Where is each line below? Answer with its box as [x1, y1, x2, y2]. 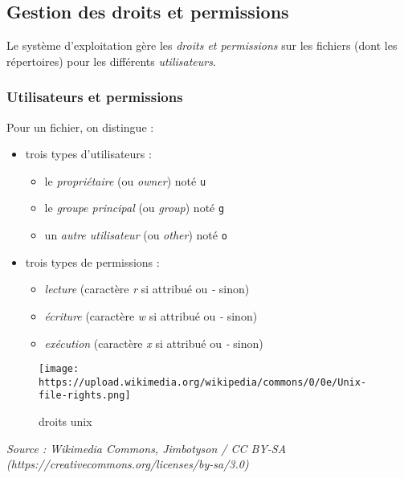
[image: [39, 363, 80, 375]
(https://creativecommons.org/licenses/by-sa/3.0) [6, 456, 249, 472]
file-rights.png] [39, 390, 131, 402]
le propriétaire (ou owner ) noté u [44, 172, 206, 189]
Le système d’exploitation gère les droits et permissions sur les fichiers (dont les [6, 37, 398, 54]
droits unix [39, 413, 92, 430]
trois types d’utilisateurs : [25, 145, 152, 162]
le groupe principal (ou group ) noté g [44, 199, 225, 216]
